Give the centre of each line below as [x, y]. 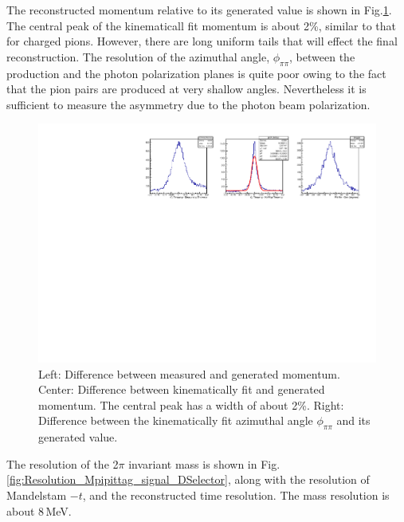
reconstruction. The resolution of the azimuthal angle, [138, 56]
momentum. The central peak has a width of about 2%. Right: [191, 404]
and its [353, 420]
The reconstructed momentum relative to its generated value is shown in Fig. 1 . [199, 10]
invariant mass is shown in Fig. [204, 463]
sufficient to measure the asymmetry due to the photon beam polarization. [188, 104]
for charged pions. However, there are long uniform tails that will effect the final [202, 41]
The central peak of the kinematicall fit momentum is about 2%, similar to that [202, 25]
